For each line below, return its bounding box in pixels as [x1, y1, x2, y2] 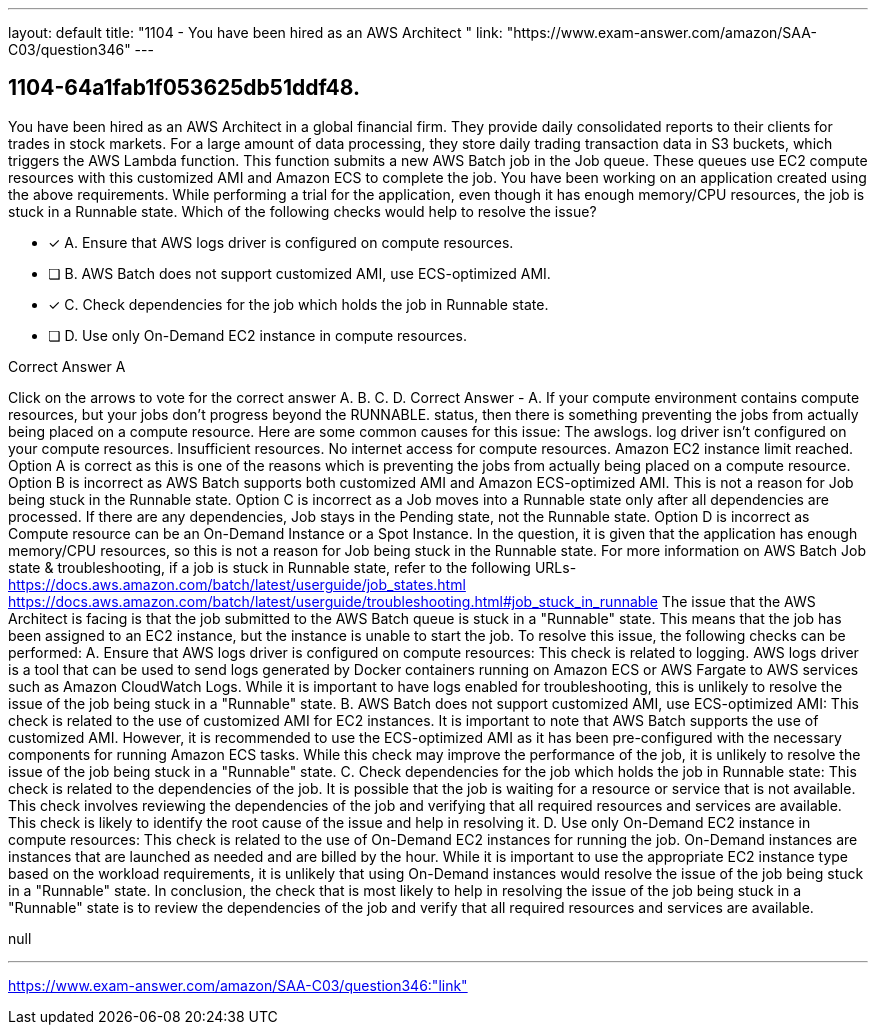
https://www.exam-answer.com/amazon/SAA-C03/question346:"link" [8, 976, 468, 994]
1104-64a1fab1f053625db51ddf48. [8, 75, 360, 101]
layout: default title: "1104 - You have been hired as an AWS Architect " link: [8, 24, 503, 41]
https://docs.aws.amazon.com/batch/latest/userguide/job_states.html [8, 575, 466, 593]
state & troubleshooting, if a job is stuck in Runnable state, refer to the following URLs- [8, 558, 577, 576]
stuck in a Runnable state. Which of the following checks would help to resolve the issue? [8, 202, 597, 220]
